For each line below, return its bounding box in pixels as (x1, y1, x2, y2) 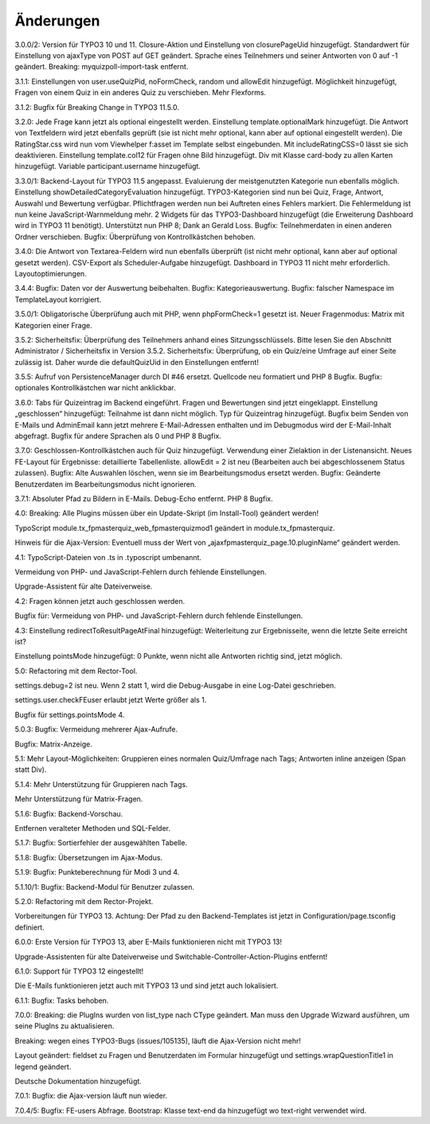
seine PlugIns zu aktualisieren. (14, 1021, 115, 1031)
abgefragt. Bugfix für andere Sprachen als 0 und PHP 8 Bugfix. (14, 431, 222, 441)
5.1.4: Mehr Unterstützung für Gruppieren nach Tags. (14, 779, 188, 789)
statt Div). (14, 765, 47, 774)
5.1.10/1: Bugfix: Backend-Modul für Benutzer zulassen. (14, 882, 195, 891)
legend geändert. (14, 1062, 72, 1071)
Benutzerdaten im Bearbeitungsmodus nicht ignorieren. (14, 479, 197, 489)
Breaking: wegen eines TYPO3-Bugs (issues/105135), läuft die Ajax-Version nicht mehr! (14, 1036, 302, 1045)
